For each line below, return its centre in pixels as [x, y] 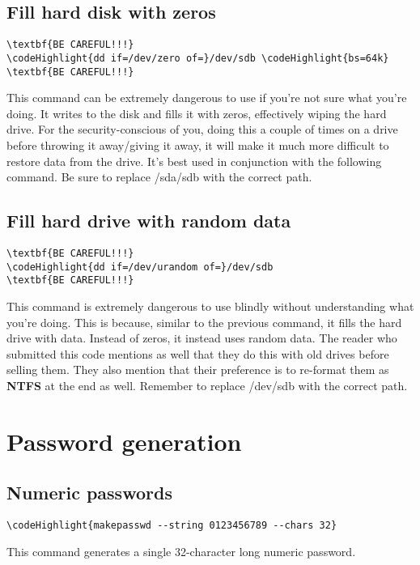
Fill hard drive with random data [149, 221]
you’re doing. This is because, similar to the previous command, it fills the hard [204, 322]
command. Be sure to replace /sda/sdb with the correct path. [159, 177]
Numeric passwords [89, 493]
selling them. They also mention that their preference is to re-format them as [198, 370]
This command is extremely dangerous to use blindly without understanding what [210, 306]
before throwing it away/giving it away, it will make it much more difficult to [198, 144]
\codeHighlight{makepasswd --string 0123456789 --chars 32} [172, 526]
